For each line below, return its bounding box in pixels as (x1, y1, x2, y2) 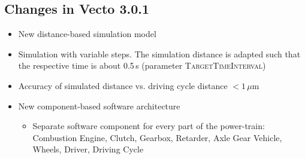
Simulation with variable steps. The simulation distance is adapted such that (18, 47, 301, 60)
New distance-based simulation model (18, 27, 156, 40)
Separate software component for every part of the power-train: (32, 120, 265, 132)
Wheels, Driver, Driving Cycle (32, 143, 144, 155)
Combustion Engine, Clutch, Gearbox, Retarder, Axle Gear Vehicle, (32, 131, 282, 143)
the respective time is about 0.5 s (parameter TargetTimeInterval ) (18, 59, 266, 72)
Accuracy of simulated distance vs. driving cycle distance (18, 79, 228, 91)
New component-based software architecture (18, 99, 180, 112)
